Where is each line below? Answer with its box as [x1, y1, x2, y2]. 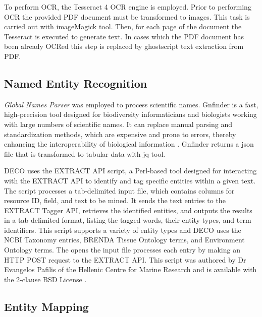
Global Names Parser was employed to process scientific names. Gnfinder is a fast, [4, 99, 258, 109]
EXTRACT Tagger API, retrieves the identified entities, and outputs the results [4, 205, 252, 215]
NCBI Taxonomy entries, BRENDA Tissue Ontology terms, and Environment [4, 234, 245, 245]
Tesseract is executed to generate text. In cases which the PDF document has [4, 31, 244, 41]
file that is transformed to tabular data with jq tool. [4, 148, 166, 159]
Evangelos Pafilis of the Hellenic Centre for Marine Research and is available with [4, 264, 257, 275]
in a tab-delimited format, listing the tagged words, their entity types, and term [4, 215, 251, 225]
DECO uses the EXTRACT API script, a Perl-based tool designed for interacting [4, 165, 257, 176]
